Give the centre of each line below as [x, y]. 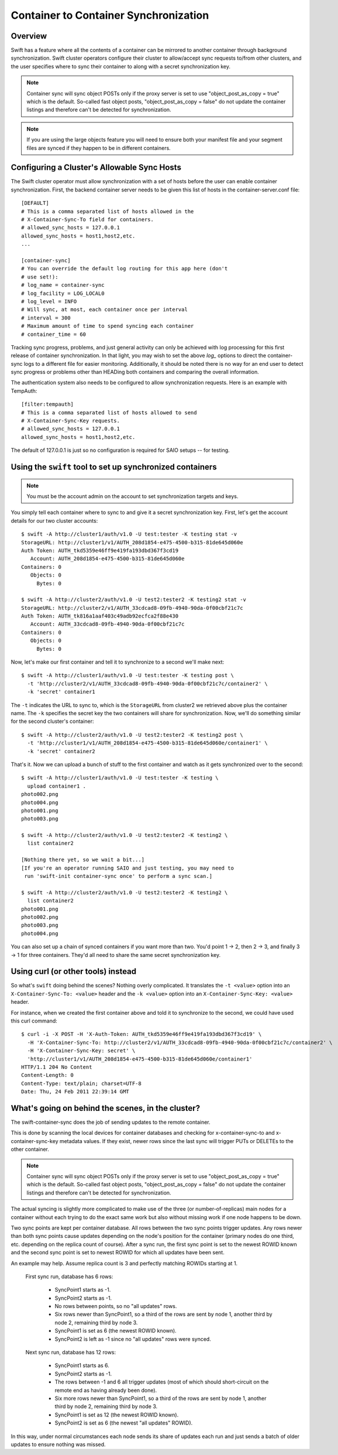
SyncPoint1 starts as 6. [82, 1365]
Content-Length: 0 [48, 1075]
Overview [29, 36]
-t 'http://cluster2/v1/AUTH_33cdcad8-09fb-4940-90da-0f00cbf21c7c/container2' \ [148, 684]
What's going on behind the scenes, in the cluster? [106, 1108]
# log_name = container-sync [63, 285]
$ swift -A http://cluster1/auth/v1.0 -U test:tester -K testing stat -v [129, 534]
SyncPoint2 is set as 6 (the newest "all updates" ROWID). [124, 1423]
